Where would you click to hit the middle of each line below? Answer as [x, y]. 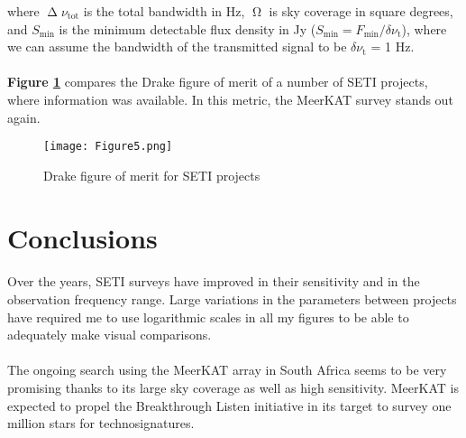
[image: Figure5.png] [108, 147]
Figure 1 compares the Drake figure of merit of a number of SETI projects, [218, 82]
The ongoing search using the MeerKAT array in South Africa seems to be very [227, 370]
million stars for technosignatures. [101, 423]
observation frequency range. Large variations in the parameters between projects [232, 298]
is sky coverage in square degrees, [361, 11]
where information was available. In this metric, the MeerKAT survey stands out [230, 99]
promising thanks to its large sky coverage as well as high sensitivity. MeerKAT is [233, 387]
